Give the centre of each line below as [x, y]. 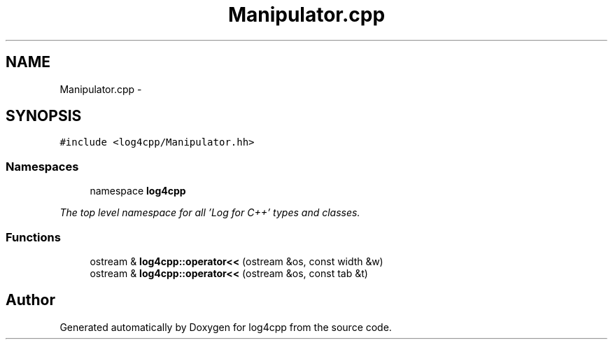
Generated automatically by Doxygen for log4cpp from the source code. [226, 327]
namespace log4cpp [138, 191]
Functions [33, 237]
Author [30, 300]
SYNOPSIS [44, 116]
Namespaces [42, 166]
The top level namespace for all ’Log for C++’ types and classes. [210, 213]
